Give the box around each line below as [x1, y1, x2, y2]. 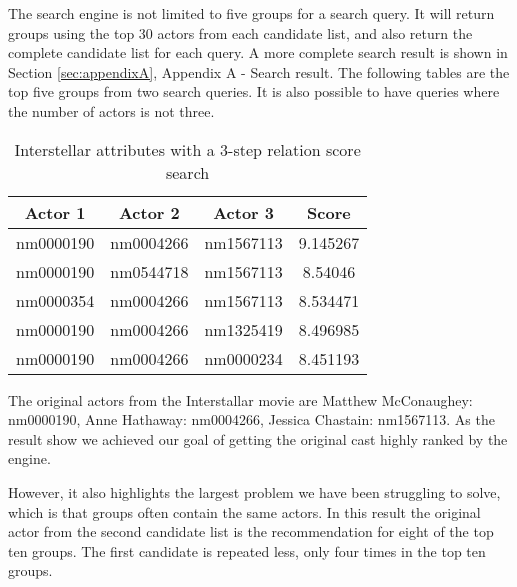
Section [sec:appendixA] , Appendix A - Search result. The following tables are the [8, 61, 510, 82]
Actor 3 [213, 200, 274, 224]
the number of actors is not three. [8, 100, 215, 121]
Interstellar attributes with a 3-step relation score [14, 137, 361, 161]
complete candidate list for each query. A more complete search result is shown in [8, 42, 508, 63]
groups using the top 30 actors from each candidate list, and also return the [8, 22, 473, 43]
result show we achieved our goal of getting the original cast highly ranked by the [8, 428, 508, 449]
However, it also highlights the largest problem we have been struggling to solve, [8, 481, 501, 502]
